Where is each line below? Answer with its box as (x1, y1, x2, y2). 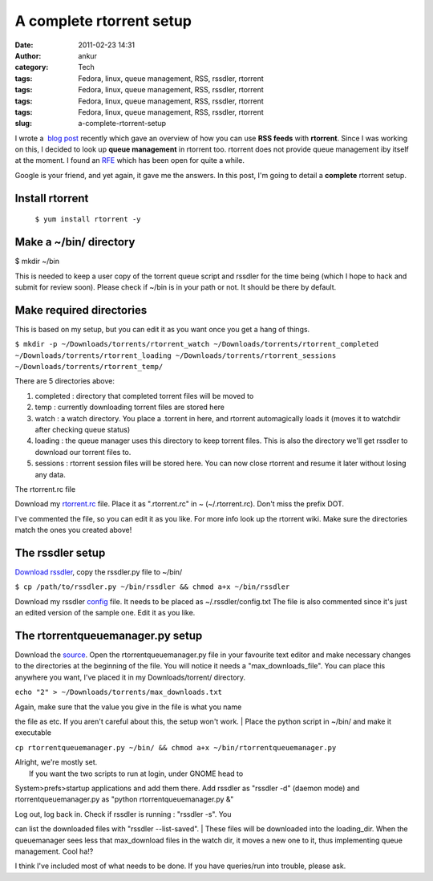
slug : (14, 119, 32, 128)
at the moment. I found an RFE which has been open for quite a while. (14, 156, 245, 165)
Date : (14, 40, 34, 50)
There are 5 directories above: (14, 376, 115, 386)
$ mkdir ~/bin (14, 257, 60, 266)
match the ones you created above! (14, 526, 132, 535)
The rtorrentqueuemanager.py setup (14, 628, 203, 642)
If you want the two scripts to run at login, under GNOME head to (29, 769, 244, 778)
